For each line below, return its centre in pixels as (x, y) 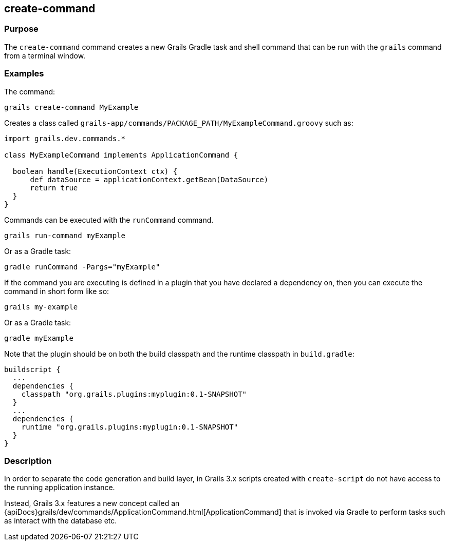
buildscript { (32, 369)
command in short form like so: (57, 291)
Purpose (21, 29)
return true (54, 188)
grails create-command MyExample (71, 107)
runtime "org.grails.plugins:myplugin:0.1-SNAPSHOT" (130, 427)
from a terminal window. (45, 55)
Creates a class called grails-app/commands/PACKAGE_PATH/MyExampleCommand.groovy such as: (179, 123)
